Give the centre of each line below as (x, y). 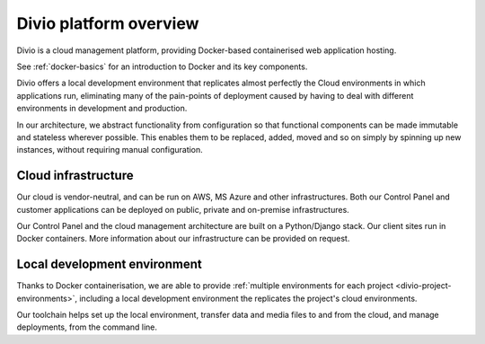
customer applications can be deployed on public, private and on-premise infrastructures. (183, 209)
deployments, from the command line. (87, 327)
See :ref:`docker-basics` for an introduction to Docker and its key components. (162, 66)
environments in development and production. (102, 109)
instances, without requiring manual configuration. (110, 150)
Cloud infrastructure (75, 176)
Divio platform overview (108, 23)
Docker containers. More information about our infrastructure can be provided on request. (183, 239)
